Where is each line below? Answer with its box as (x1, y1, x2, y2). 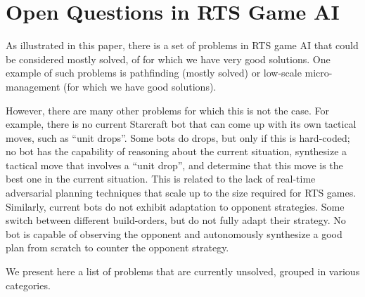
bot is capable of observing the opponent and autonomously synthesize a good (6, 226, 342, 241)
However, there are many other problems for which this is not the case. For (6, 103, 330, 117)
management (6, 79, 60, 93)
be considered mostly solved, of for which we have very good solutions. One (6, 51, 331, 66)
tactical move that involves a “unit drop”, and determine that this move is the (6, 157, 343, 172)
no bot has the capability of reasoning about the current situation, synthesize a (6, 144, 347, 159)
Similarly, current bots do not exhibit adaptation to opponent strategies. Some (6, 199, 345, 213)
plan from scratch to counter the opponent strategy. (6, 240, 229, 255)
